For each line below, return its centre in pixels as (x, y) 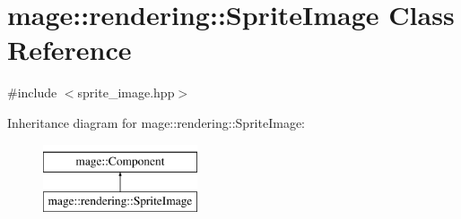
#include (32, 93)
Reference (70, 50)
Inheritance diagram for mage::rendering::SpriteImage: (156, 122)
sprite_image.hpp (126, 93)
